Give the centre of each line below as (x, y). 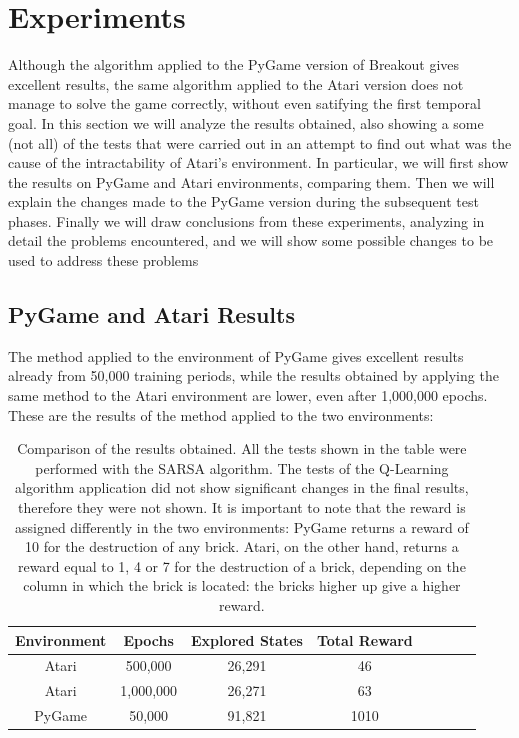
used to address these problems (103, 260)
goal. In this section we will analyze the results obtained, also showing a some (246, 122)
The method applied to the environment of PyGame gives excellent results (236, 355)
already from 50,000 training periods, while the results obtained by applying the (253, 375)
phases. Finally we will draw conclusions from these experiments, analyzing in (246, 220)
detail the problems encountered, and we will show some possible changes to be (251, 240)
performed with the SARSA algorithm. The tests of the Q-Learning (242, 467)
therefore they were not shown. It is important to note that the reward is (242, 507)
